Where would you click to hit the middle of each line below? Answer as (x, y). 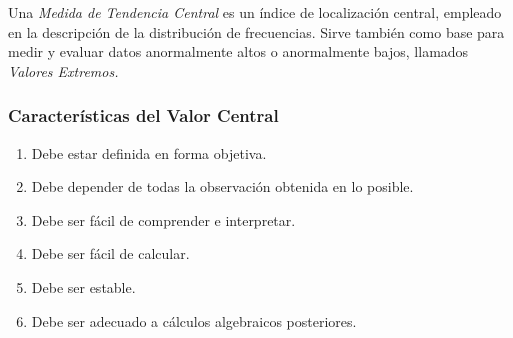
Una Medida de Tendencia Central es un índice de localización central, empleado (255, 12)
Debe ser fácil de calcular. (110, 253)
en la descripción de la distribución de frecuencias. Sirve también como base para (256, 31)
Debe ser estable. (83, 286)
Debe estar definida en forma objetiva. (149, 152)
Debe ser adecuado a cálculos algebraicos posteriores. (194, 320)
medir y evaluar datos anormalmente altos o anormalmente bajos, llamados (238, 51)
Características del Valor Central (143, 115)
